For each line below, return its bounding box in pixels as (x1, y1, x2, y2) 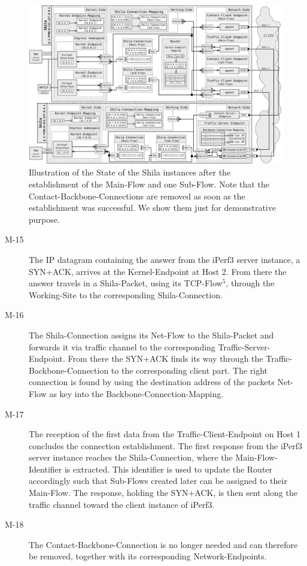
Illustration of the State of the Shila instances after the (29, 166, 231, 178)
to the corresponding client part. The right (111, 364, 268, 376)
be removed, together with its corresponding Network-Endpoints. (29, 550, 267, 562)
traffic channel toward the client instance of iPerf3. (29, 498, 215, 510)
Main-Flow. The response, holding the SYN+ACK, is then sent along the (29, 486, 297, 499)
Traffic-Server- (218, 340, 270, 353)
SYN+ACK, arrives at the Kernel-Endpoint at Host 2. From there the (29, 265, 287, 277)
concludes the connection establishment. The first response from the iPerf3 (29, 439, 302, 452)
